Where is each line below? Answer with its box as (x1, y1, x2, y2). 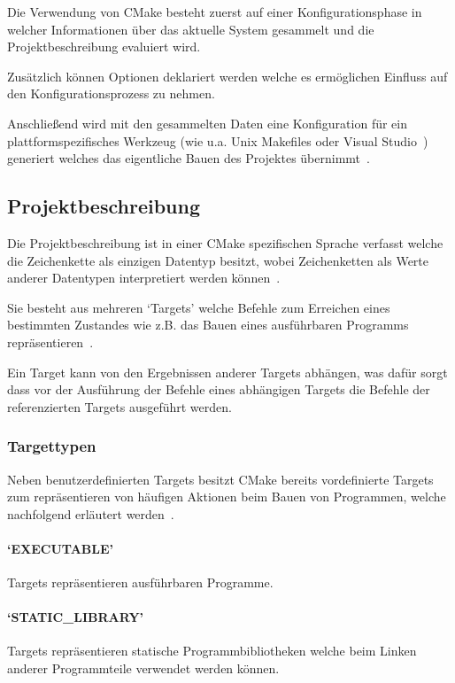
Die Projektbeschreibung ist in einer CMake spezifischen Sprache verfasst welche (7, 233, 443, 252)
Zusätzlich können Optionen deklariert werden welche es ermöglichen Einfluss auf (7, 66, 448, 85)
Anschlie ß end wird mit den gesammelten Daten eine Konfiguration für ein (7, 113, 407, 132)
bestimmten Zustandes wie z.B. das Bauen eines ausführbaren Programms (7, 315, 409, 334)
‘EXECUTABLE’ (7, 539, 114, 557)
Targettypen (7, 435, 96, 457)
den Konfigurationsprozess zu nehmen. (7, 84, 215, 103)
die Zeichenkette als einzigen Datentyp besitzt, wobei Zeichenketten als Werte (7, 251, 429, 269)
